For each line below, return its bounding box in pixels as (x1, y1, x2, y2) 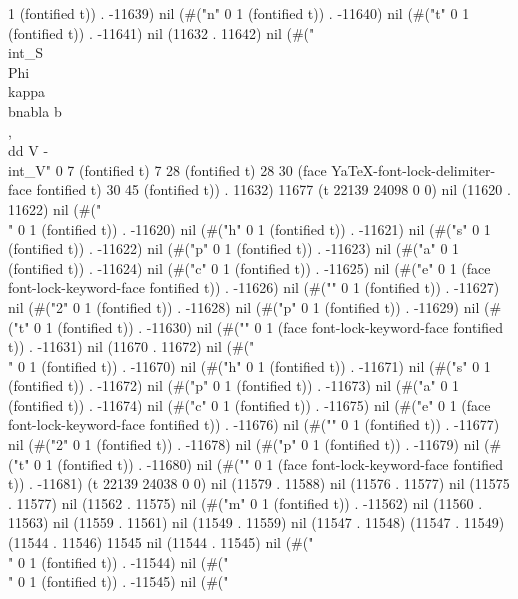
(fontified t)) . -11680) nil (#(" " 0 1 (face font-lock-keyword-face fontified (57, 453, 504, 474)
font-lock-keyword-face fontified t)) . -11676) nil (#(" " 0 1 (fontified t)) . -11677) (8, 414, 500, 435)
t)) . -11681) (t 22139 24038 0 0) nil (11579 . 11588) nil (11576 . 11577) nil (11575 (8, 473, 510, 494)
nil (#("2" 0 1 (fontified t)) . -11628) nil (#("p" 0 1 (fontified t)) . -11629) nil (8, 296, 480, 317)
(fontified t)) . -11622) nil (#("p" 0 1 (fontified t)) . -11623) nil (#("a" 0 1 (8, 238, 460, 259)
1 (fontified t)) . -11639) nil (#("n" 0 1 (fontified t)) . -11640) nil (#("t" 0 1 (8, 3, 470, 23)
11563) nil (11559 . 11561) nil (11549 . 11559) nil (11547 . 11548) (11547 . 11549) (8, 512, 505, 533)
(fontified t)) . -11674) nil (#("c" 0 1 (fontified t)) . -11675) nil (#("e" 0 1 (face (8, 394, 491, 415)
